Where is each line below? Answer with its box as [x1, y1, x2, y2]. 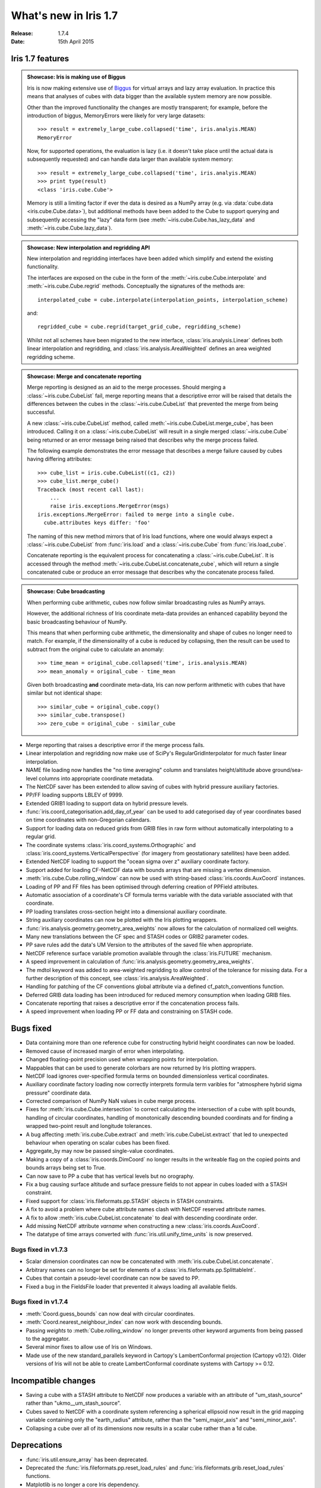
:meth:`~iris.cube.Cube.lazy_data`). [27, 224, 113, 232]
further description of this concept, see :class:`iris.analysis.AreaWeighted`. [26, 974, 209, 981]
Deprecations [11, 1440, 62, 1451]
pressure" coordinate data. [26, 1089, 92, 1096]
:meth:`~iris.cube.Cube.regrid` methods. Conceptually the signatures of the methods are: [27, 283, 245, 290]
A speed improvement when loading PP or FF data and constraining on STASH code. [26, 1008, 233, 1015]
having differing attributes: [27, 455, 92, 462]
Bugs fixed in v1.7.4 [11, 1298, 68, 1306]
